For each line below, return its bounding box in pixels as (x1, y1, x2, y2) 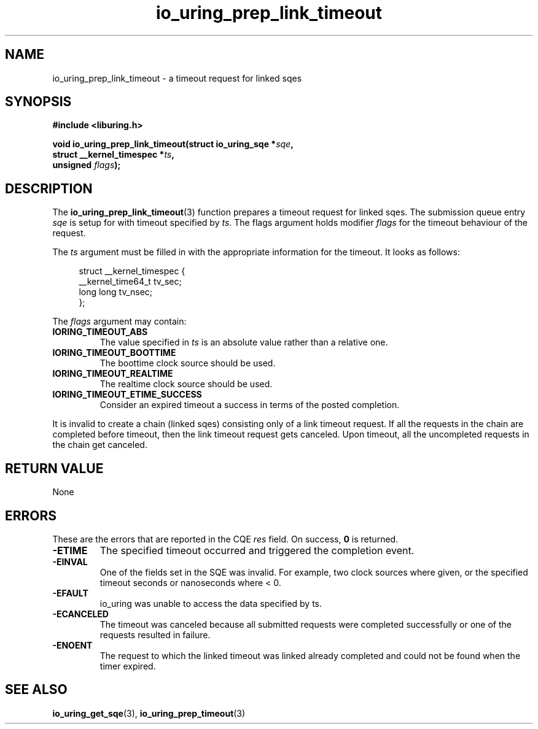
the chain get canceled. (52, 439, 147, 450)
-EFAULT (52, 587, 88, 598)
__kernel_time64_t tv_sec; (79, 276, 182, 287)
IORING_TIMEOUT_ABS (52, 326, 148, 337)
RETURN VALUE (5, 460, 104, 476)
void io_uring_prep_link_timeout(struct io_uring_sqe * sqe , (52, 139, 294, 150)
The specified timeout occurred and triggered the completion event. (99, 544, 415, 557)
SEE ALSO (5, 682, 68, 698)
